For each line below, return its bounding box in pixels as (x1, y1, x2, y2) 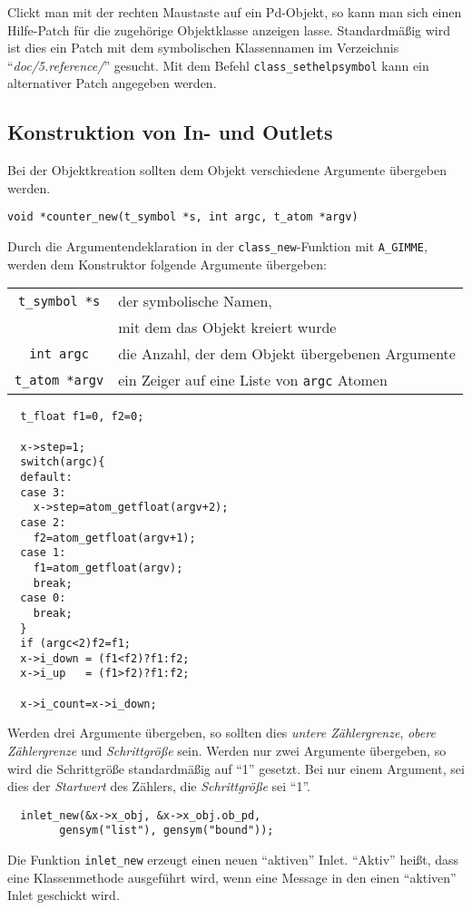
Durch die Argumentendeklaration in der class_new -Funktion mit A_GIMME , (7, 237, 428, 256)
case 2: (20, 515, 66, 529)
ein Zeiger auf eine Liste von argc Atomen (118, 369, 388, 391)
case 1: (20, 546, 66, 560)
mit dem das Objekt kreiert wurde (118, 317, 337, 338)
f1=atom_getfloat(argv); (33, 561, 183, 574)
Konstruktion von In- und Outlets (7, 118, 333, 146)
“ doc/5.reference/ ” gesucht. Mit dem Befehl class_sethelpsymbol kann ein (7, 55, 429, 74)
